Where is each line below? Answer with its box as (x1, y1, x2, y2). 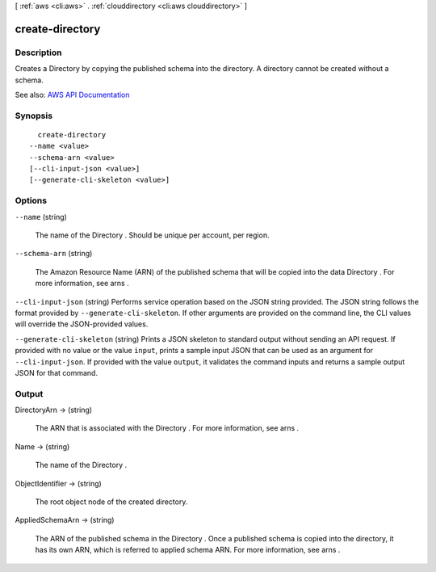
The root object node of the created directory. (35, 497, 188, 507)
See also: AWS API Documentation (15, 90, 130, 99)
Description (15, 47, 62, 58)
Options (15, 195, 48, 206)
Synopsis (15, 110, 52, 121)
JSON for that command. (15, 368, 99, 377)
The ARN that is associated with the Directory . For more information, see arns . (35, 423, 300, 433)
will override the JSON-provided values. (15, 319, 149, 329)
